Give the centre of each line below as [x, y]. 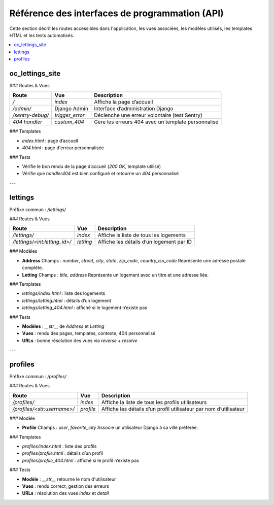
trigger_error [70, 115]
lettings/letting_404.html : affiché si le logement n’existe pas [84, 308]
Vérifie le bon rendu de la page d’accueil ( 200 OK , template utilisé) [92, 166]
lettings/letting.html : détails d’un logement [67, 300]
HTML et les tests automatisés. [42, 35]
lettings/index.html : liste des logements [64, 293]
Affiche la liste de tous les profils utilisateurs [154, 402]
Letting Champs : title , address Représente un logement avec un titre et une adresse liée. [115, 275]
